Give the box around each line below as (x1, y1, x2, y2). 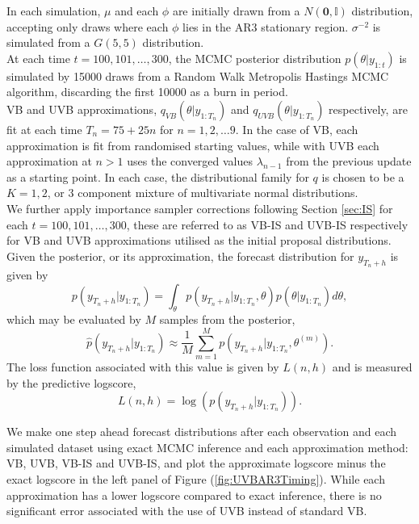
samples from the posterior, (159, 311, 295, 328)
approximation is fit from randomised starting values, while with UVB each (6, 136, 379, 153)
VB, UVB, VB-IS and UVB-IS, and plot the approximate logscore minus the (6, 455, 386, 472)
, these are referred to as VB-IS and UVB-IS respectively (126, 216, 409, 233)
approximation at (6, 153, 92, 170)
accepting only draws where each (6, 18, 169, 35)
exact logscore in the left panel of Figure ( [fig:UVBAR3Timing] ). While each (6, 471, 385, 487)
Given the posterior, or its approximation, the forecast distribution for (6, 247, 354, 264)
